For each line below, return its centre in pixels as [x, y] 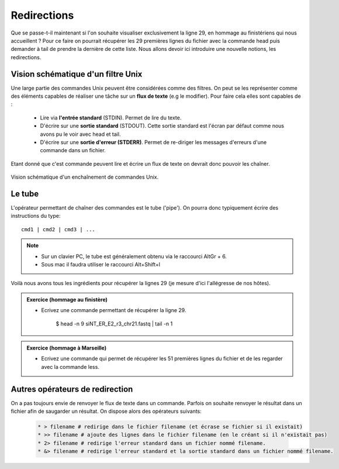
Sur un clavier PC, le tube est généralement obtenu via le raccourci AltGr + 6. [134, 256]
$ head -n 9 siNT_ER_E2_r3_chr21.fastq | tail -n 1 [114, 323]
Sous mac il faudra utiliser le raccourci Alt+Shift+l [101, 264]
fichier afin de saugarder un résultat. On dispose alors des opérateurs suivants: [106, 411]
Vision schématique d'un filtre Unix [77, 74]
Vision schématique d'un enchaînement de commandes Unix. [85, 177]
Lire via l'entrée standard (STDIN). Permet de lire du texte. [111, 118]
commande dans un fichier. [73, 150]
